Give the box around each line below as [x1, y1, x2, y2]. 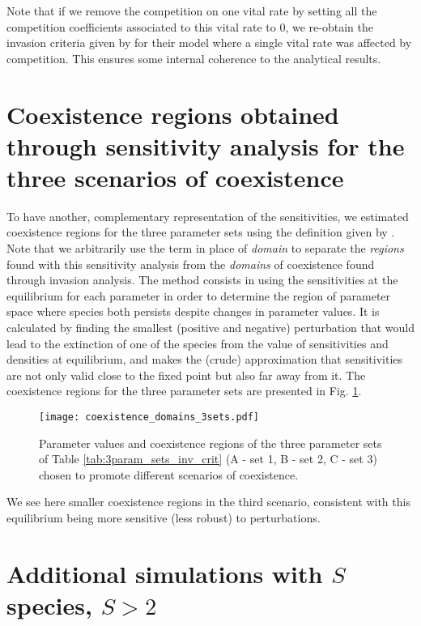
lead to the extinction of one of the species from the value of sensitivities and [6, 334, 389, 351]
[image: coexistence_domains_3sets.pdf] [39, 411, 260, 423]
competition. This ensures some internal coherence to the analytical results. [6, 49, 381, 66]
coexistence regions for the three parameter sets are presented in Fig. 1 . [6, 382, 362, 399]
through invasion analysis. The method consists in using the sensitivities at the [6, 271, 398, 288]
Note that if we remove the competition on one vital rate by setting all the [6, 2, 377, 19]
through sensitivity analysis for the [6, 129, 405, 162]
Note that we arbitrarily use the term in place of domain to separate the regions [6, 240, 404, 257]
